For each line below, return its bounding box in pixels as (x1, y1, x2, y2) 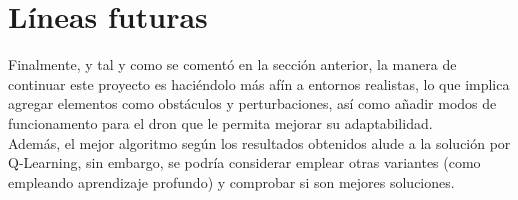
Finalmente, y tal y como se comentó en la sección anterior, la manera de (8, 54, 457, 75)
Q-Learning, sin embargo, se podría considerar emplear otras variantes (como (8, 152, 481, 173)
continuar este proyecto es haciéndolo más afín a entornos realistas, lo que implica (8, 73, 510, 94)
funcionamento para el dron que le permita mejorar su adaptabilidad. (8, 112, 433, 133)
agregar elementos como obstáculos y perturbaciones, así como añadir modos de (8, 93, 497, 114)
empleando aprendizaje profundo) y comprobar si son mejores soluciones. (8, 171, 455, 192)
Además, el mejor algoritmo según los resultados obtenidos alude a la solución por (8, 132, 511, 153)
